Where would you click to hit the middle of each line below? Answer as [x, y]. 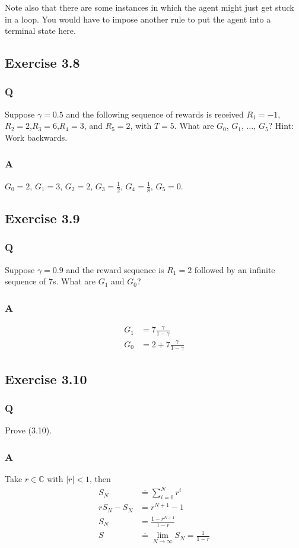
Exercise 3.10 [46, 378]
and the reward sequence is [115, 269]
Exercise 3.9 [42, 218]
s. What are [74, 281]
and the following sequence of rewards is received [155, 114]
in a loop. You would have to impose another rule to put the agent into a [138, 19]
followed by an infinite [235, 269]
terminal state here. [40, 31]
